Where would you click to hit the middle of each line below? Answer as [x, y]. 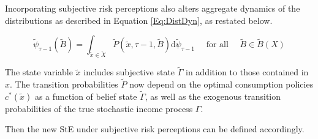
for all [217, 45]
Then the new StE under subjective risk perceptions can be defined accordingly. [155, 129]
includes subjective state [129, 72]
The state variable [39, 72]
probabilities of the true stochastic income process [99, 108]
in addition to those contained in [247, 72]
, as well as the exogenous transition [213, 96]
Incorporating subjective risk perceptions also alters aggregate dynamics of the [153, 8]
